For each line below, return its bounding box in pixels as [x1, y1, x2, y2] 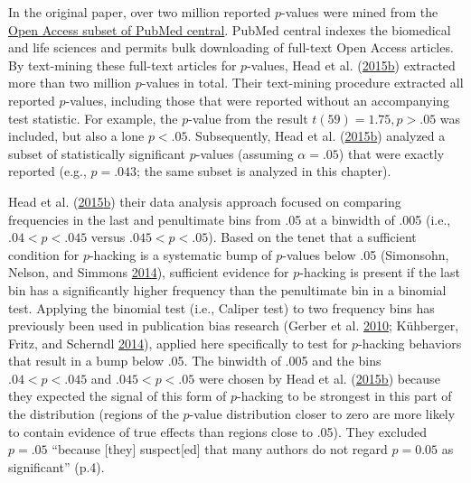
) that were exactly [338, 144, 445, 163]
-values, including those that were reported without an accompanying [65, 90, 450, 109]
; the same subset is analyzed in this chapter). [137, 162, 391, 181]
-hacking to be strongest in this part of [237, 386, 452, 405]
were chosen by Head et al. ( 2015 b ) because [198, 368, 440, 387]
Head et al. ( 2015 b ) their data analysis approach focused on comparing [8, 191, 401, 210]
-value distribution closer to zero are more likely [189, 404, 456, 423]
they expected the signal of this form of [8, 386, 227, 405]
